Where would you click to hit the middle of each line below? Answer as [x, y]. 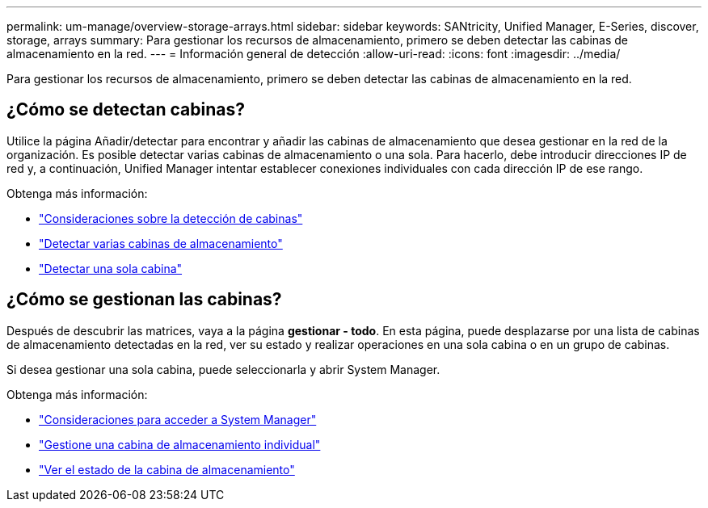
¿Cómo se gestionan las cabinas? [144, 300]
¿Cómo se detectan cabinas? [126, 110]
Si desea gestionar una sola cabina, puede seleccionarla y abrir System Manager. [223, 369]
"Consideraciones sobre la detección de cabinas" [171, 218]
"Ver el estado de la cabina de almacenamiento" [167, 469]
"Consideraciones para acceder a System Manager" [178, 419]
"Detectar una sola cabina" [111, 268]
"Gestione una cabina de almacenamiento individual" [180, 444]
